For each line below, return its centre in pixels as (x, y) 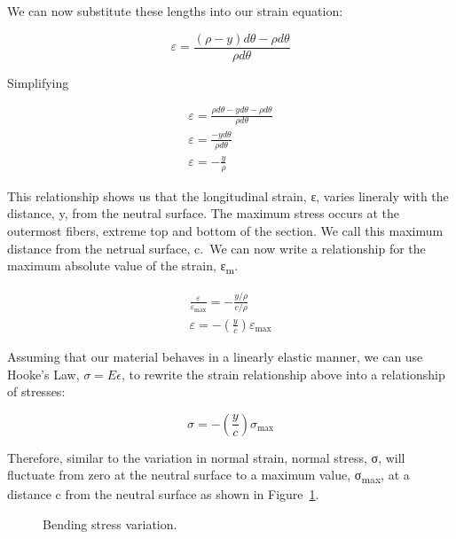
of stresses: (36, 391)
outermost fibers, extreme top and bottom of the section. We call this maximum (225, 230)
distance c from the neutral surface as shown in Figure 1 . (163, 494)
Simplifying (38, 82)
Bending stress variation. (110, 524)
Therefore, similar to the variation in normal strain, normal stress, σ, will (206, 457)
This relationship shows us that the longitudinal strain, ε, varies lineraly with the (228, 195)
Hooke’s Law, (43, 374)
